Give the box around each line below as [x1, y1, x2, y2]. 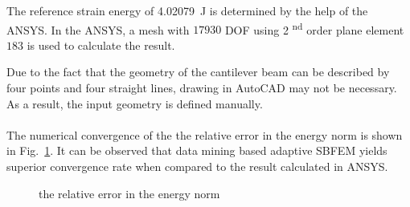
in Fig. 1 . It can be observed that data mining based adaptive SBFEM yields [6, 142, 387, 159]
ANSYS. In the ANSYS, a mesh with [6, 21, 190, 38]
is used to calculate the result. [27, 36, 175, 53]
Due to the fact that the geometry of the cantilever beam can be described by [6, 63, 390, 80]
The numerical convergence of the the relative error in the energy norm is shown [6, 126, 403, 143]
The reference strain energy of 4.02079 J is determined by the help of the [6, 2, 368, 18]
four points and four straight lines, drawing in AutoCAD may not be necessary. [6, 79, 397, 96]
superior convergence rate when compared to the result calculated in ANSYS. [6, 158, 388, 174]
